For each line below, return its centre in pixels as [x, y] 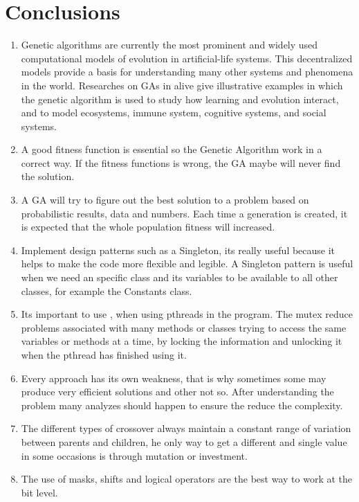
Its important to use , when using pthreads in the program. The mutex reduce [187, 314]
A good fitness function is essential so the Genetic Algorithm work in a [172, 149]
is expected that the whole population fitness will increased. [148, 227]
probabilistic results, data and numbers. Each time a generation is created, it [184, 213]
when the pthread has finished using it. [104, 355]
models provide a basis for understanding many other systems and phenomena [187, 72]
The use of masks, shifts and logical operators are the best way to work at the [186, 479]
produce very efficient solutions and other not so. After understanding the [177, 392]
